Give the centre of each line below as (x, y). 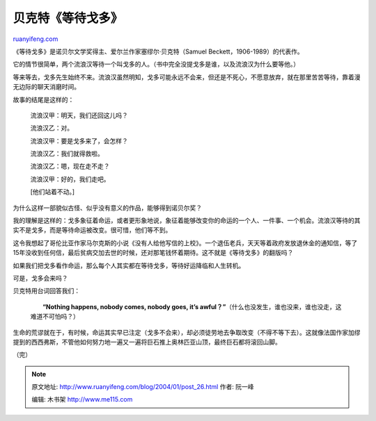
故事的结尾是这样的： (44, 99)
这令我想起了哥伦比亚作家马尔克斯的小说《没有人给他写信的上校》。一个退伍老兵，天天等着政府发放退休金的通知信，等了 (185, 242)
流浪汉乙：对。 (52, 128)
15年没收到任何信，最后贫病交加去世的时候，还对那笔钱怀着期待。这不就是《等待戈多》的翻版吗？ (153, 253)
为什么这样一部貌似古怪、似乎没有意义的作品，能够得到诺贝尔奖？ (107, 208)
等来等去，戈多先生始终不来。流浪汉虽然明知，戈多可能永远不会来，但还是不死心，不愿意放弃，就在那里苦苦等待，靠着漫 (187, 77)
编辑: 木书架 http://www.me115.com (82, 399)
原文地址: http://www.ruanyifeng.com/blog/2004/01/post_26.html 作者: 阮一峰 (143, 387)
